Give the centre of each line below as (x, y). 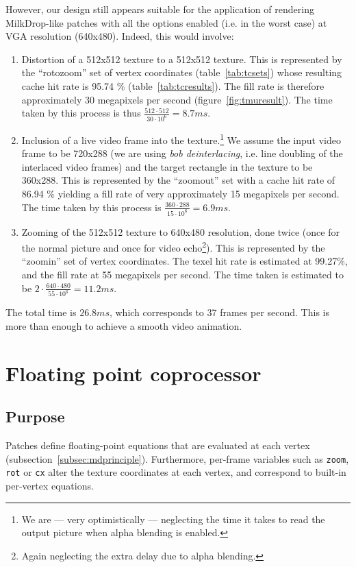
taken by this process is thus (81, 113)
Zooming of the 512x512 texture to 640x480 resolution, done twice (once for (180, 231)
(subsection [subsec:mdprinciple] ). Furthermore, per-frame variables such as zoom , (177, 458)
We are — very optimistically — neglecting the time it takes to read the (173, 519)
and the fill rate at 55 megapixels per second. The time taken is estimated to (182, 274)
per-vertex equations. (50, 486)
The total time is (41, 312)
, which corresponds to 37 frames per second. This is (219, 312)
